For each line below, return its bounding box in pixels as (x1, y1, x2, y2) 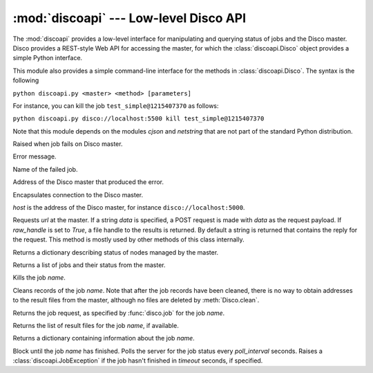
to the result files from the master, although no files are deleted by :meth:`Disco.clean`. (12, 296, 260, 304)
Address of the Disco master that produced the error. (12, 178, 164, 186)
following (12, 76, 39, 84)
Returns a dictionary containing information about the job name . (12, 334, 195, 343)
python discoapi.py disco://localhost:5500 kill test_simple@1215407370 (12, 115, 265, 122)
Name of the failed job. (12, 165, 78, 173)
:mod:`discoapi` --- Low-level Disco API (12, 10, 247, 26)
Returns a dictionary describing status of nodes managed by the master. (12, 248, 219, 256)
